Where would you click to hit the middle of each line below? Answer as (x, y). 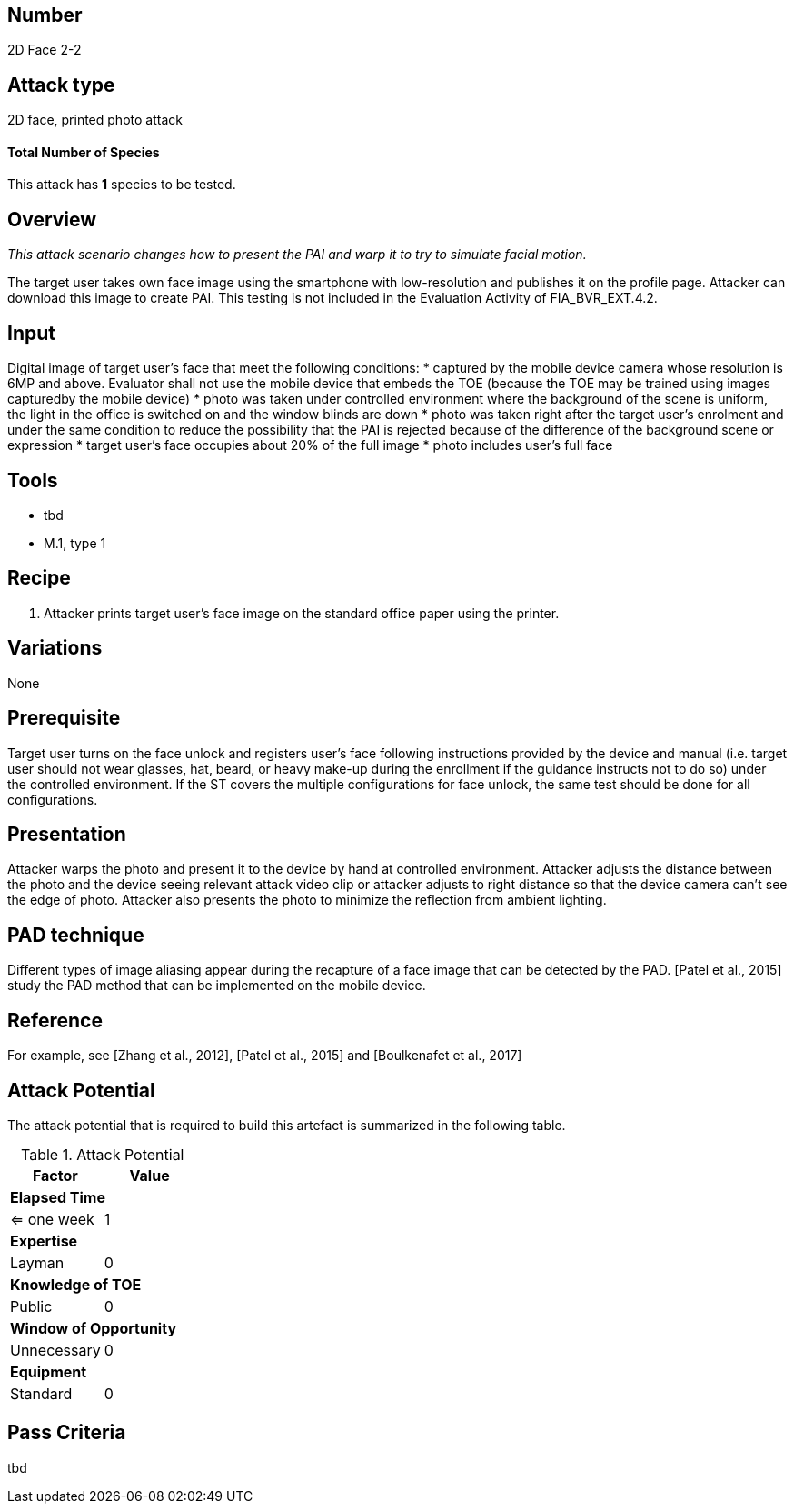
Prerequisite (64, 718)
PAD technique (76, 935)
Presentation (67, 834)
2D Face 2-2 (45, 50)
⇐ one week (52, 1219)
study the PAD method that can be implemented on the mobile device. (217, 986)
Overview (52, 219)
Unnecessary (55, 1350)
